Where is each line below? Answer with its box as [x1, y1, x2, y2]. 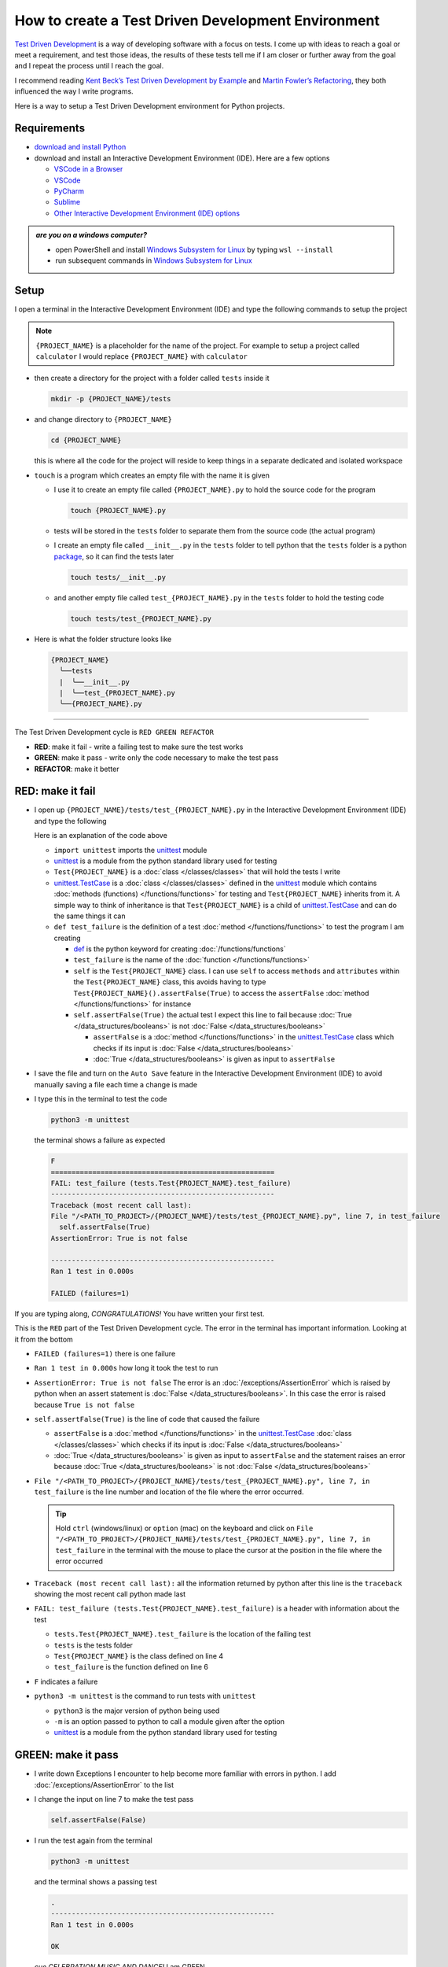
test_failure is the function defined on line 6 [53, 1663, 208, 1672]
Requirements [14, 122, 86, 135]
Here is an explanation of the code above [34, 831, 168, 840]
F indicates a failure [34, 1677, 98, 1686]
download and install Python [34, 142, 127, 152]
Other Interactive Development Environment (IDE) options [53, 209, 240, 218]
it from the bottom [14, 1334, 74, 1344]
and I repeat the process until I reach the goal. [14, 61, 164, 71]
